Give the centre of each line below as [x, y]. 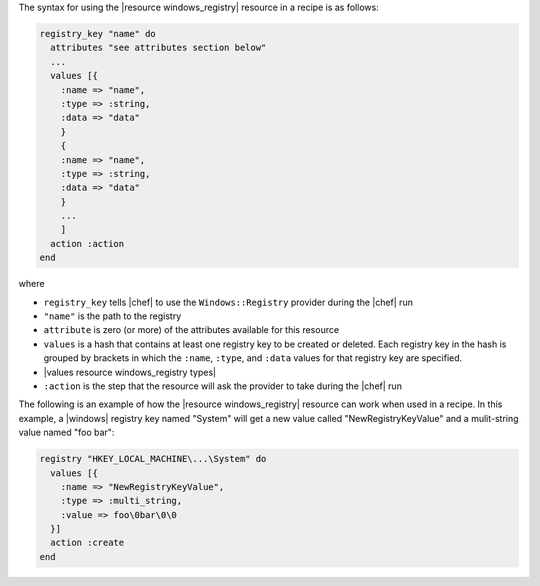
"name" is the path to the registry [112, 316]
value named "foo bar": [66, 432]
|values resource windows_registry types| [130, 372]
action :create [87, 543]
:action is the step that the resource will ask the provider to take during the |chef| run [222, 386]
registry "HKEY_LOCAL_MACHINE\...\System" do [153, 459]
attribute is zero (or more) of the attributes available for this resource [191, 330]
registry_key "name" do [98, 33]
